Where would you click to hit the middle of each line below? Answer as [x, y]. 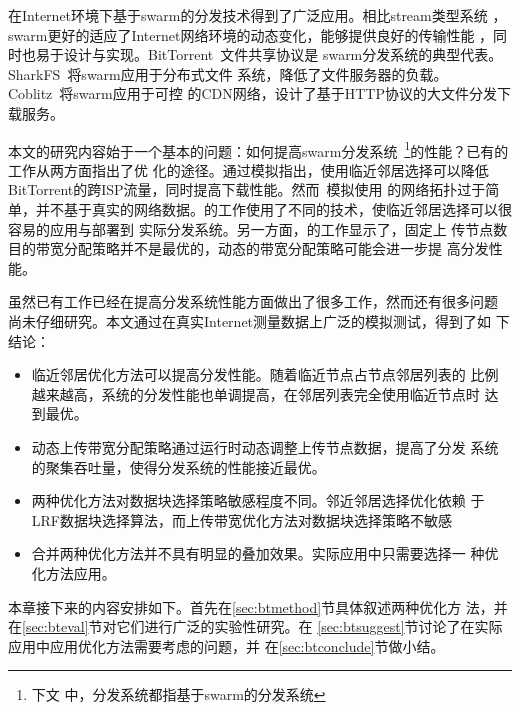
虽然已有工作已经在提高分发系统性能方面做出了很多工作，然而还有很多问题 [253, 301]
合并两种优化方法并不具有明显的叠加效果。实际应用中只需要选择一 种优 [265, 553]
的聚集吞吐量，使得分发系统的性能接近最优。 [178, 466]
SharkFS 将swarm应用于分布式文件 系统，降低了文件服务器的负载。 [228, 73]
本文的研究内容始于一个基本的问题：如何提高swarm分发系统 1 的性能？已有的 [258, 149]
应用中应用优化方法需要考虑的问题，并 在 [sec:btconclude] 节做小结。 [226, 645]
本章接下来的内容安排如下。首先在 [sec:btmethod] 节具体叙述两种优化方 [235, 606]
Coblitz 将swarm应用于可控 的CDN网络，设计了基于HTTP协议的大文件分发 [252, 93]
